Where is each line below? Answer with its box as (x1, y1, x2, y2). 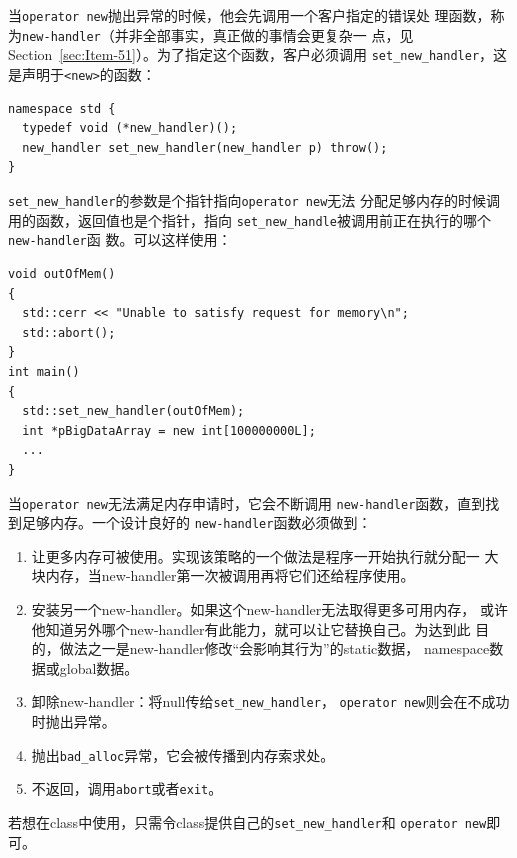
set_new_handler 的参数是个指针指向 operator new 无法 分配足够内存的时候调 (8, 190, 500, 210)
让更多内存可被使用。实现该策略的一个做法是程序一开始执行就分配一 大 (31, 545, 499, 566)
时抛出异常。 (31, 711, 116, 732)
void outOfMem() (8, 266, 116, 281)
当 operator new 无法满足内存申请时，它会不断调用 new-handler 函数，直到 (8, 492, 486, 513)
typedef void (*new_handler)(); (22, 121, 238, 136)
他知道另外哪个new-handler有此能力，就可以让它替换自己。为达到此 (31, 618, 471, 639)
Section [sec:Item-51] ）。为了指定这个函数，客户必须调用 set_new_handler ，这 (8, 44, 508, 65)
